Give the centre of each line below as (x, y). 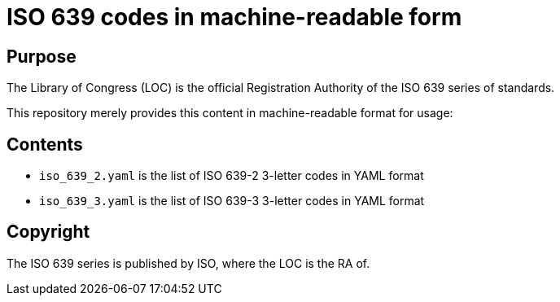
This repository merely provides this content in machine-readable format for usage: (230, 113)
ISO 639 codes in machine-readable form (234, 17)
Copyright (48, 232)
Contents (45, 144)
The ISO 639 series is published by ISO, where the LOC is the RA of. (188, 263)
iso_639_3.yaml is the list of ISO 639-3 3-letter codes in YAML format (232, 201)
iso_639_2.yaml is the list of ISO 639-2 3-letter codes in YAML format (232, 176)
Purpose (42, 56)
